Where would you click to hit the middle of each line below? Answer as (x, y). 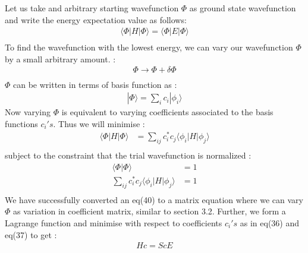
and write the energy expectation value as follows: (96, 19)
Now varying (28, 112)
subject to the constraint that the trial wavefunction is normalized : (128, 155)
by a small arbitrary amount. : (60, 58)
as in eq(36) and (270, 223)
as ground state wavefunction (243, 8)
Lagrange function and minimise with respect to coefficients (114, 223)
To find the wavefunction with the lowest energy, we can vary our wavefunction (149, 47)
